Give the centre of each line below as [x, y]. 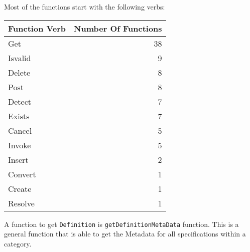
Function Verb [37, 28]
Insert [18, 159]
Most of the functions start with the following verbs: [85, 7]
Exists [19, 116]
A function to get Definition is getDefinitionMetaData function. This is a [121, 224]
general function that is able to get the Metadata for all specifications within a [125, 234]
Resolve [21, 203]
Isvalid [20, 58]
